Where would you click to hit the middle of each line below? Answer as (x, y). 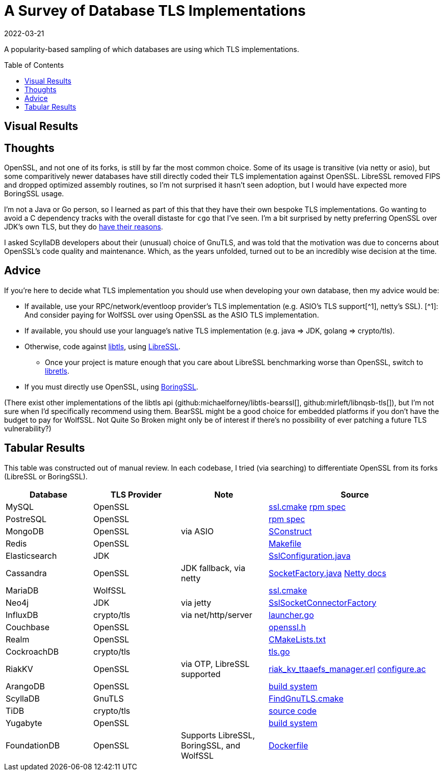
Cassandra (26, 573)
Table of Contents (34, 65)
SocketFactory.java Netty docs (328, 573)
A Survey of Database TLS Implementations (155, 11)
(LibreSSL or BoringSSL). (46, 476)
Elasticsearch (31, 556)
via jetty (196, 602)
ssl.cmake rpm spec (307, 507)
